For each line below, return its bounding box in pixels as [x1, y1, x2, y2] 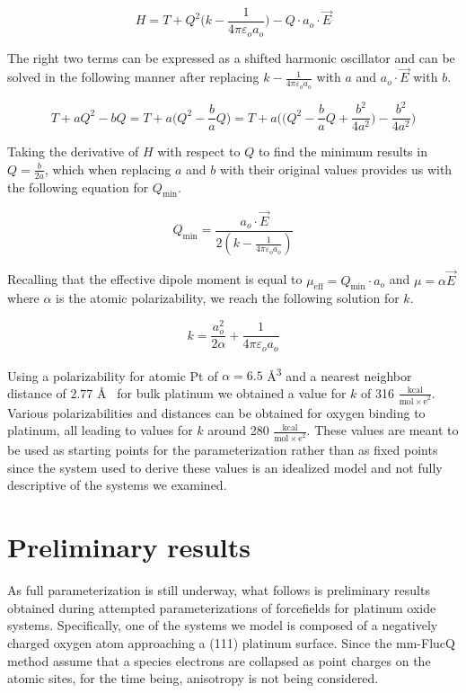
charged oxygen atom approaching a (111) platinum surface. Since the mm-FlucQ [7, 633, 455, 652]
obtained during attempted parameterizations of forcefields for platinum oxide [7, 598, 436, 617]
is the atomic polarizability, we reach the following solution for [56, 289, 400, 307]
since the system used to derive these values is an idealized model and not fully [7, 458, 443, 476]
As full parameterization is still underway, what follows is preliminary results [7, 581, 430, 600]
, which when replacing [44, 159, 171, 178]
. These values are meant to [306, 421, 459, 440]
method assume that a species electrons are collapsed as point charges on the [7, 651, 431, 670]
